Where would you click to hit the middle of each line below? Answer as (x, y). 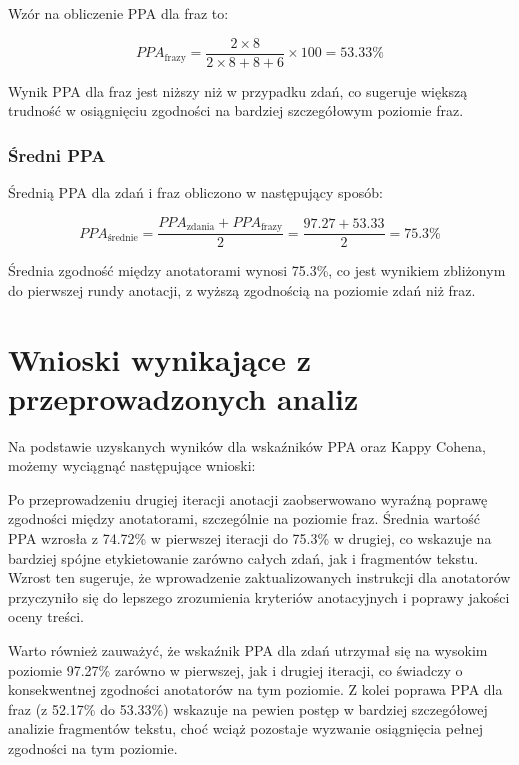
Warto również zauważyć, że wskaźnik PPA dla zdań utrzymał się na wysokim (248, 649)
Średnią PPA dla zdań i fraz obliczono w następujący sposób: (195, 192)
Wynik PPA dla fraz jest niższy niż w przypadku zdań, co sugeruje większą (238, 90)
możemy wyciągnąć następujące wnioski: (132, 465)
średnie (122, 238)
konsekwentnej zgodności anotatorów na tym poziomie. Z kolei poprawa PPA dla (255, 689)
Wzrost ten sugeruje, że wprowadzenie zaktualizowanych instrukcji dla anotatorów (259, 577)
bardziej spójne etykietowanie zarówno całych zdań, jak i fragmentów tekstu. (243, 557)
